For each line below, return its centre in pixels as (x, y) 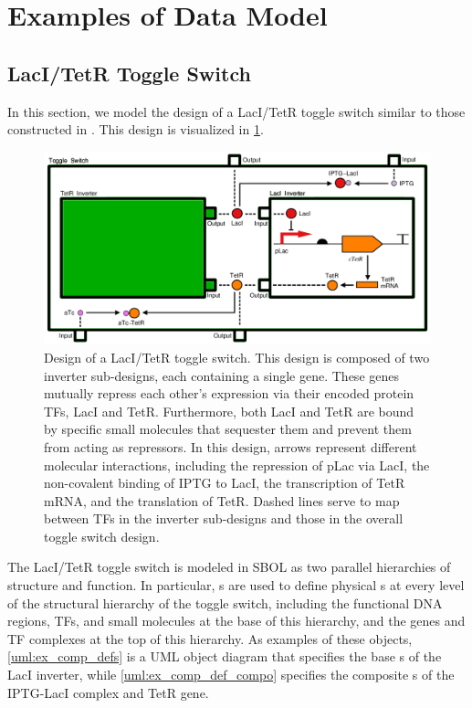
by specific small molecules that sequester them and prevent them (228, 429)
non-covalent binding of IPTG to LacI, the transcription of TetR (225, 483)
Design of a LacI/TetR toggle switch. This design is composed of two (237, 357)
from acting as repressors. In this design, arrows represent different (231, 446)
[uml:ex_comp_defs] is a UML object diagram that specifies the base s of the (225, 656)
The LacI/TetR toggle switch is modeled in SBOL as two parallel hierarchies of (229, 567)
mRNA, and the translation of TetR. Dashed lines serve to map (222, 500)
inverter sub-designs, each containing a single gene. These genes (221, 375)
